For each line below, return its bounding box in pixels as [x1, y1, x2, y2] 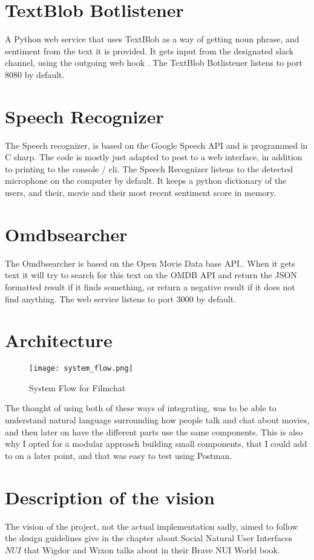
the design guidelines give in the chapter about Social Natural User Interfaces [5, 532, 292, 544]
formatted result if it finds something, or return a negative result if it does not [5, 280, 295, 293]
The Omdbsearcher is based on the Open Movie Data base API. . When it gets [5, 256, 295, 269]
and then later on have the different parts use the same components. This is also [5, 425, 303, 438]
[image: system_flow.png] [29, 364, 133, 373]
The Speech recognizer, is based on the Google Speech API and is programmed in [5, 138, 308, 151]
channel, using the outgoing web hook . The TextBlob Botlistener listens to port [5, 56, 303, 69]
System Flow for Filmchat [29, 381, 126, 394]
